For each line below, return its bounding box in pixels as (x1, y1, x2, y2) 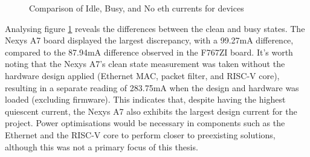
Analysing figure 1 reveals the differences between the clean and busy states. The (5, 22, 305, 34)
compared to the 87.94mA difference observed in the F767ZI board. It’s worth (5, 45, 293, 58)
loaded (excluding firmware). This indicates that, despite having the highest (5, 93, 286, 106)
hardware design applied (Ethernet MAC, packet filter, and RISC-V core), (5, 69, 280, 82)
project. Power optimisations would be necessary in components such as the (5, 117, 285, 129)
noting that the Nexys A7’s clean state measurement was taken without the (5, 57, 285, 70)
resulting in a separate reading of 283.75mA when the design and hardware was (5, 81, 299, 94)
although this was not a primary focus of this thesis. (5, 140, 198, 153)
